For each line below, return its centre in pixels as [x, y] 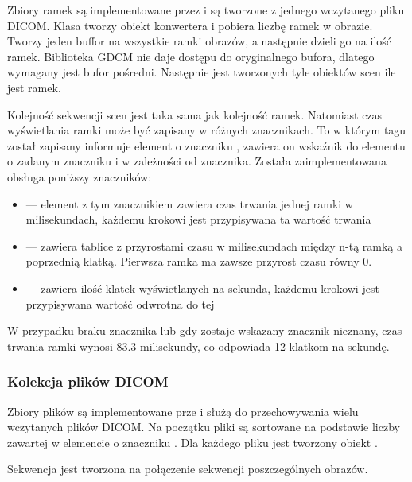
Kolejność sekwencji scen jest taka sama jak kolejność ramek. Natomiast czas [195, 114]
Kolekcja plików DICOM [88, 381]
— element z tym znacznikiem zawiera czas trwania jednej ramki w [189, 203]
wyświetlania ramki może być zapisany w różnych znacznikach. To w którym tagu [207, 130]
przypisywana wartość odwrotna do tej [120, 303]
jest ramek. [34, 87]
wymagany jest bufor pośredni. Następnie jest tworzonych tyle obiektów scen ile [202, 72]
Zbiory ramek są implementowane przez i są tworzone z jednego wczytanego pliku [206, 10]
